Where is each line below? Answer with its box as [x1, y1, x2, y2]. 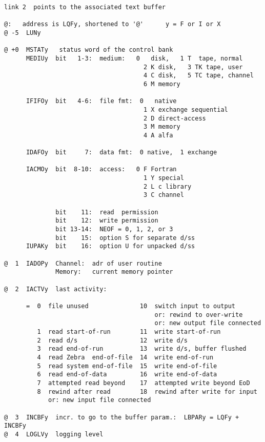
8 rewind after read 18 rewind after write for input [37, 388, 257, 395]
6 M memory [144, 80, 180, 88]
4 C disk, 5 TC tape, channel [144, 72, 254, 79]
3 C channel [144, 191, 184, 199]
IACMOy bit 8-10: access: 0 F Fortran [26, 166, 177, 173]
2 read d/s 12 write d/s [37, 336, 188, 344]
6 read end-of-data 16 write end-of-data [37, 371, 217, 378]
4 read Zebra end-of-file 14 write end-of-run [37, 353, 214, 361]
